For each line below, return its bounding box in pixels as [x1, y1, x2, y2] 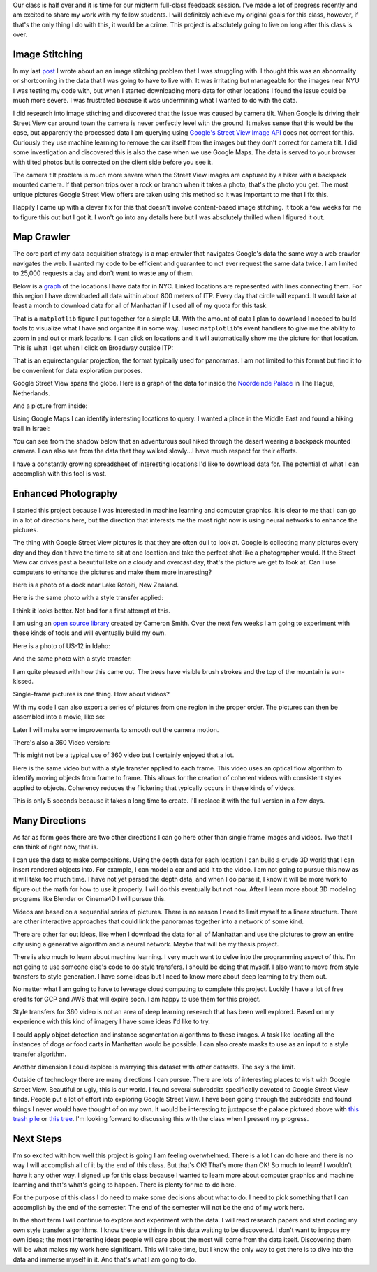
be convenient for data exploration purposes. [13, 366, 143, 374]
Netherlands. [13, 388, 50, 397]
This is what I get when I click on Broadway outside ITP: [13, 343, 174, 352]
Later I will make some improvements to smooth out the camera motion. [13, 725, 219, 733]
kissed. [13, 678, 34, 686]
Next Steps [13, 1132, 62, 1145]
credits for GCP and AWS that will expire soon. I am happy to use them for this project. [13, 995, 261, 1003]
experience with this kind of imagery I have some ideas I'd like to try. [13, 1017, 211, 1026]
